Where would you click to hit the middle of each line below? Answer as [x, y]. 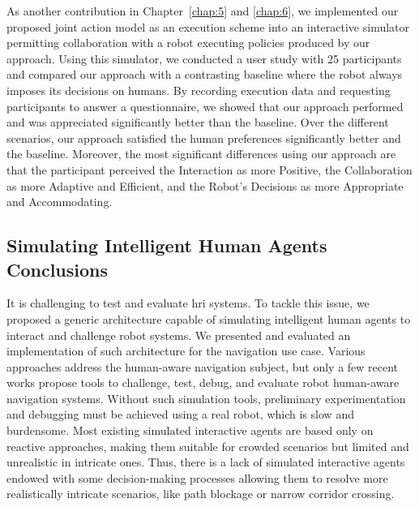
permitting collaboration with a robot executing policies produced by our [188, 43]
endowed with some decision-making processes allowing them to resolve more [197, 477]
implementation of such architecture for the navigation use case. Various [186, 351]
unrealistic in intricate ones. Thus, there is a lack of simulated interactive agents [206, 462]
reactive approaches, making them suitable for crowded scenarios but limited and [208, 446]
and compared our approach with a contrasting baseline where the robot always [205, 74]
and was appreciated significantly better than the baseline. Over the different [198, 122]
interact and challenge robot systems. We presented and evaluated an [179, 335]
